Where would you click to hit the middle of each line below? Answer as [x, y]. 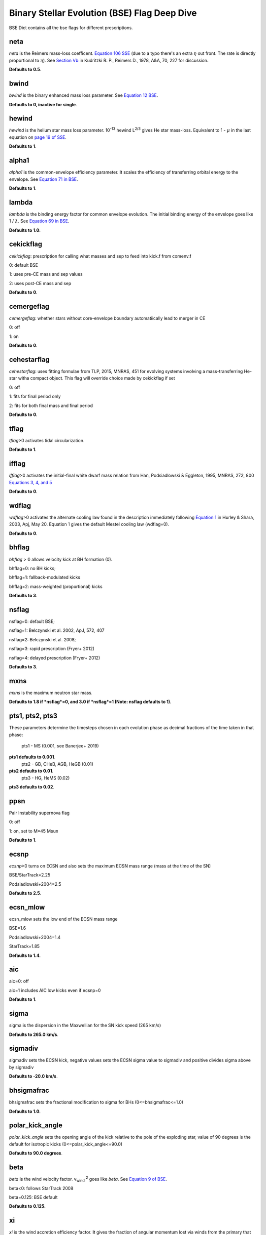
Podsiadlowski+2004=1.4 [35, 937]
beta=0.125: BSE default [33, 1197]
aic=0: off [19, 981]
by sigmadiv [21, 1067]
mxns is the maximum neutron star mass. [51, 693]
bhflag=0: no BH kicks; [33, 568]
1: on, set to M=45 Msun [34, 831]
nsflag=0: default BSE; [32, 621]
